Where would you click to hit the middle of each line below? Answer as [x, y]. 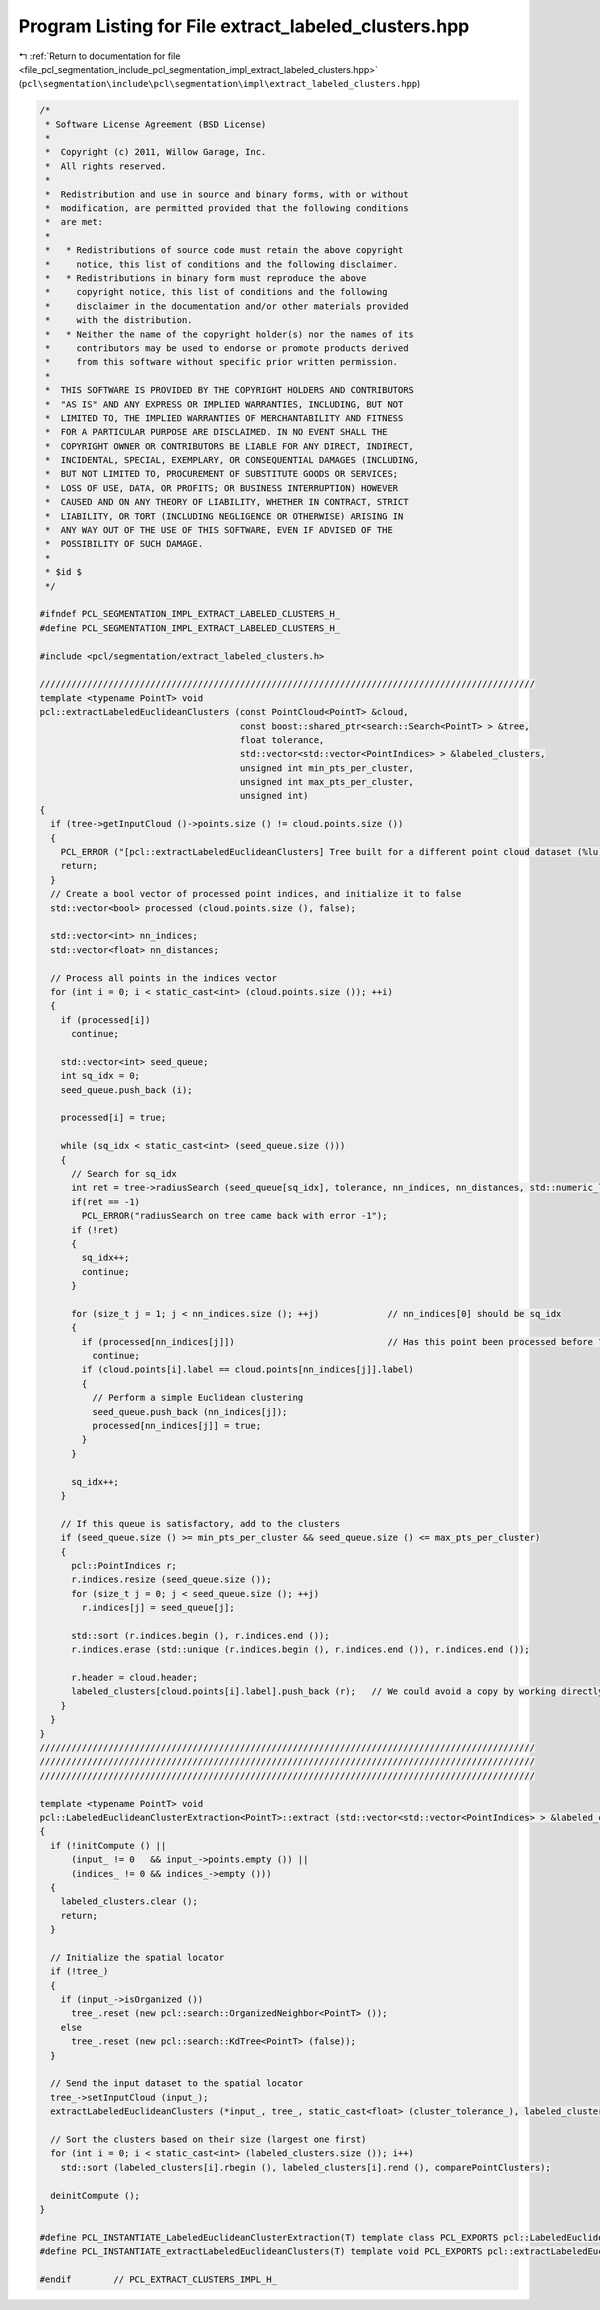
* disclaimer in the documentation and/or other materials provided [227, 306]
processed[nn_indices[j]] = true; [176, 1426]
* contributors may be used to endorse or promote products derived [227, 348]
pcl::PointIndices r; [124, 1565]
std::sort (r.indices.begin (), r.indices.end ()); [200, 1635]
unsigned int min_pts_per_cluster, [327, 768]
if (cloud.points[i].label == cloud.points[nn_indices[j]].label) [248, 1369]
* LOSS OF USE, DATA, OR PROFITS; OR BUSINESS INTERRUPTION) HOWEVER [222, 488]
